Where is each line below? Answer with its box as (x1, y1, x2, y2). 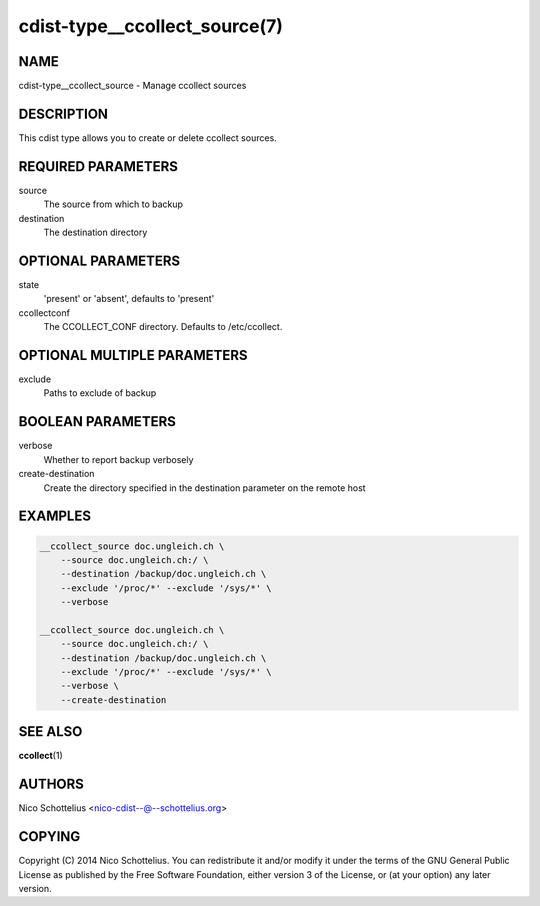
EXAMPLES (18, 508, 92, 525)
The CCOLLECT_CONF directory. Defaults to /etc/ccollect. (43, 321, 283, 333)
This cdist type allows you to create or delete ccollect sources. (18, 131, 277, 144)
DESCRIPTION (18, 105, 109, 122)
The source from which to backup (43, 198, 184, 210)
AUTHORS (18, 776, 85, 793)
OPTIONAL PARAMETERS (18, 252, 181, 269)
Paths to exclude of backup (43, 387, 157, 399)
